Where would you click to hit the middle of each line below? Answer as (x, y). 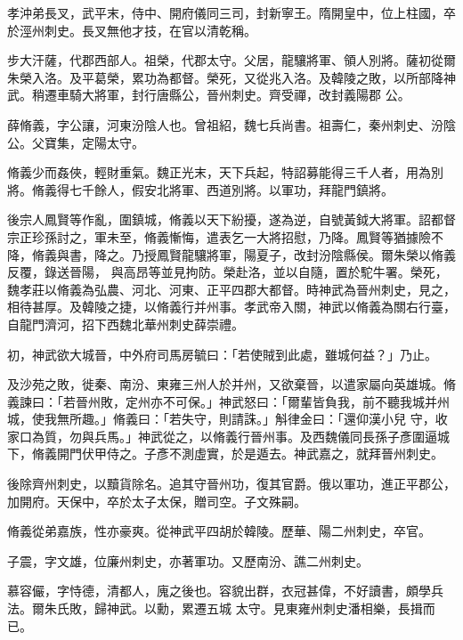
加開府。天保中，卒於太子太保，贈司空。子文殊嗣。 (157, 501)
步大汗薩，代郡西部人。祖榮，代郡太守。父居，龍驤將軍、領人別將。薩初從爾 (231, 60)
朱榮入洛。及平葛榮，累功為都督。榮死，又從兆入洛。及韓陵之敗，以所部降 (225, 77)
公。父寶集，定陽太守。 (76, 142)
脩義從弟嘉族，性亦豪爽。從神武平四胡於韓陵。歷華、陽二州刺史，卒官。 (219, 531)
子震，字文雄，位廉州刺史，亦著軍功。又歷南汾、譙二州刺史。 (188, 560)
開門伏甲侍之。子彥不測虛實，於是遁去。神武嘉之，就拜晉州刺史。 (250, 454)
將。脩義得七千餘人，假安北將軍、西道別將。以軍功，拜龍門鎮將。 (200, 189)
